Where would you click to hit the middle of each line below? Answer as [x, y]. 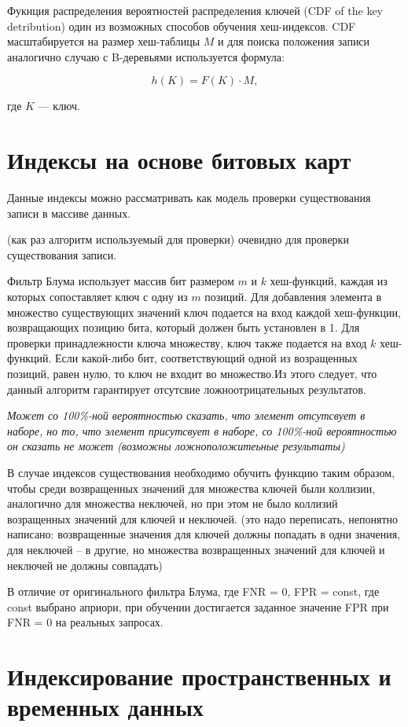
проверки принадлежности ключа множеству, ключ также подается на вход [187, 342]
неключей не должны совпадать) [85, 565]
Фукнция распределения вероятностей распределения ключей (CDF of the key [195, 10]
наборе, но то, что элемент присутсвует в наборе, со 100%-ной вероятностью [202, 430]
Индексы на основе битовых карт [179, 160]
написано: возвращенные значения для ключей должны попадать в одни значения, [204, 534]
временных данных [105, 707]
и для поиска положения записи [294, 41]
